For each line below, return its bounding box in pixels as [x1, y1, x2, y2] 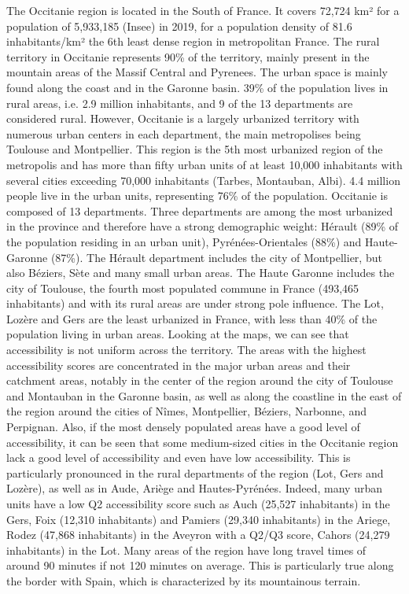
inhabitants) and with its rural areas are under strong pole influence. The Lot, [6, 295, 384, 312]
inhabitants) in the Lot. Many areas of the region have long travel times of [6, 541, 367, 558]
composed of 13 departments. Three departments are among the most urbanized [6, 202, 393, 219]
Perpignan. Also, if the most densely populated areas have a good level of [6, 419, 360, 435]
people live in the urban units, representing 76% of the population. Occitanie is [6, 187, 388, 204]
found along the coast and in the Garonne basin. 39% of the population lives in [6, 79, 389, 95]
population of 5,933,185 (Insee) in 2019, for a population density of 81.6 [6, 17, 352, 34]
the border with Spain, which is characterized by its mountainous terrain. [6, 572, 361, 588]
